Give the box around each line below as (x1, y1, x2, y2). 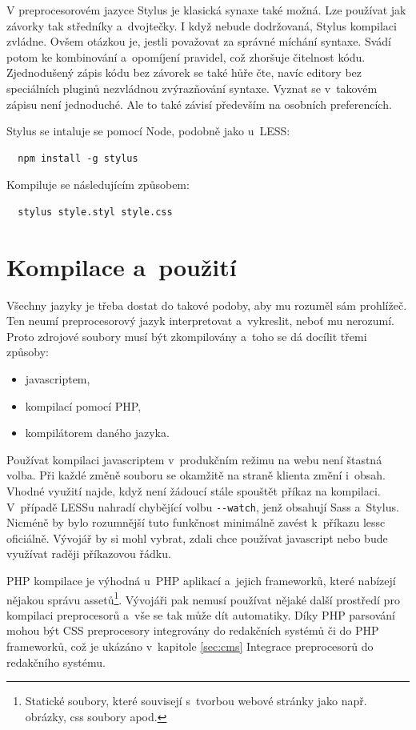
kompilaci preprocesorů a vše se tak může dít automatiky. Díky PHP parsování (6, 606, 396, 623)
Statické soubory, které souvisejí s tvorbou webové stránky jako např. (25, 692, 367, 709)
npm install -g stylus (18, 152, 138, 164)
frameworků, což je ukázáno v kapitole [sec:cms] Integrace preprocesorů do (6, 638, 374, 655)
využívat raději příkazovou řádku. (6, 545, 171, 562)
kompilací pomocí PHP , (25, 397, 142, 414)
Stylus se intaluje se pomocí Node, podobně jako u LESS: (6, 122, 290, 139)
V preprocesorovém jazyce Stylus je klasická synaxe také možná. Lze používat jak (6, 2, 406, 18)
